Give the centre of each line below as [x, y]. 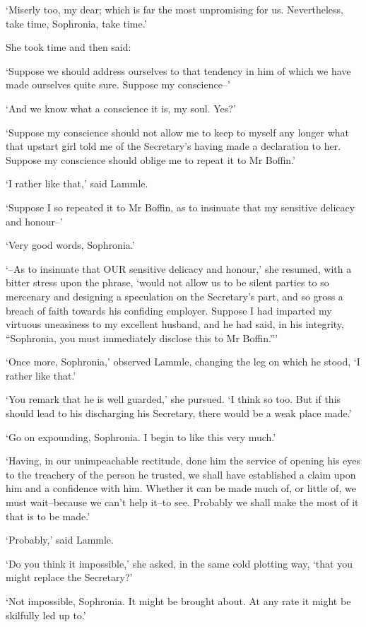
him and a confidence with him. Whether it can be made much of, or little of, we [181, 488]
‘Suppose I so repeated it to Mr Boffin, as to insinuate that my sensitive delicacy [181, 207]
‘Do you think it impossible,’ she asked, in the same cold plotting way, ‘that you [179, 563]
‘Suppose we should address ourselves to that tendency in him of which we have [178, 70]
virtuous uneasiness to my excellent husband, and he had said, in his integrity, [175, 324]
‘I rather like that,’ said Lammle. [77, 183]
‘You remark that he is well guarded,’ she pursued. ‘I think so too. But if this [173, 399]
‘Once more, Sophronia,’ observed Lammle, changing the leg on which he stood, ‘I [183, 362]
